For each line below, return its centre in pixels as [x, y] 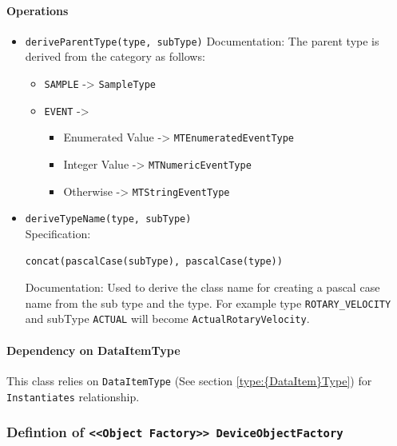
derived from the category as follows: [115, 56]
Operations [38, 10]
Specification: [58, 233]
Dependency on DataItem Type [93, 350]
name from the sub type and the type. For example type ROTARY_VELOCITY [208, 303]
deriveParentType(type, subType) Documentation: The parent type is [202, 40]
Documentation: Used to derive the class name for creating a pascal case [202, 287]
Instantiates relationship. [73, 396]
